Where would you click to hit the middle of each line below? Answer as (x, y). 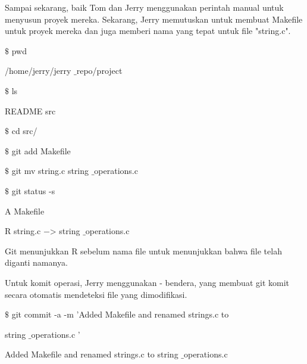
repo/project (99, 71)
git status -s (33, 190)
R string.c (23, 231)
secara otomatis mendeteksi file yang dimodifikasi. (96, 294)
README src (30, 111)
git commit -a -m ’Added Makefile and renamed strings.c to (120, 314)
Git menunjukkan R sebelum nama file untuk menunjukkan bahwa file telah (143, 251)
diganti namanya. (36, 262)
